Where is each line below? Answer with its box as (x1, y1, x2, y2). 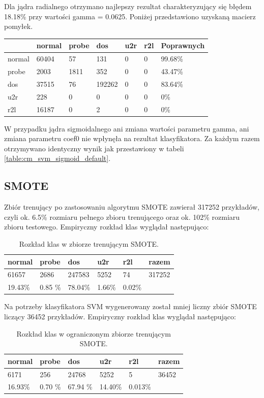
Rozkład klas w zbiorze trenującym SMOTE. (19, 238, 159, 249)
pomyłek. (4, 21, 33, 31)
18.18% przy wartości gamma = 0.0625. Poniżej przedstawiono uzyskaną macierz (4, 11, 256, 21)
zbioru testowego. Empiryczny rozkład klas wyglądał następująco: (4, 221, 209, 232)
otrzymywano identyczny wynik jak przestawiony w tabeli (4, 143, 184, 153)
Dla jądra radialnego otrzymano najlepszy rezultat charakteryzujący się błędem (4, 1, 252, 11)
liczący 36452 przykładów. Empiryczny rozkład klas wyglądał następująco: (4, 311, 236, 321)
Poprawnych (161, 40, 205, 51)
